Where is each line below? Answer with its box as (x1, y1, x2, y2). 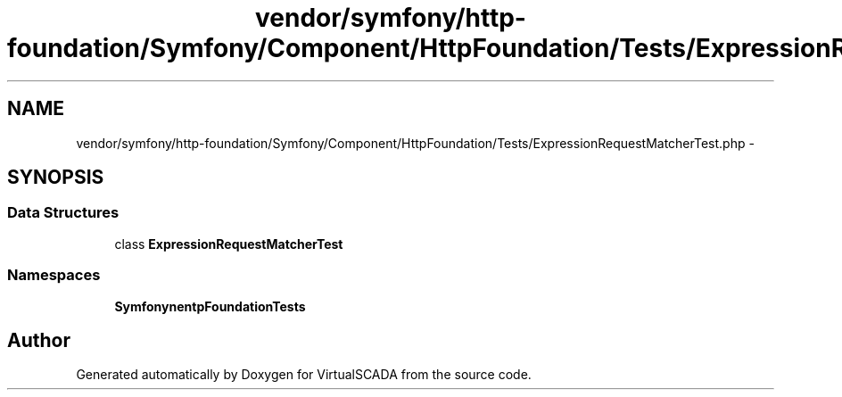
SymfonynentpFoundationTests (114, 298, 306, 314)
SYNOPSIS (7, 166, 104, 189)
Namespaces (7, 266, 101, 285)
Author (7, 328, 70, 352)
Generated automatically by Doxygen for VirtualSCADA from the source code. (76, 367, 532, 383)
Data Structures (7, 203, 120, 222)
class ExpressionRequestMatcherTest (114, 236, 343, 252)
